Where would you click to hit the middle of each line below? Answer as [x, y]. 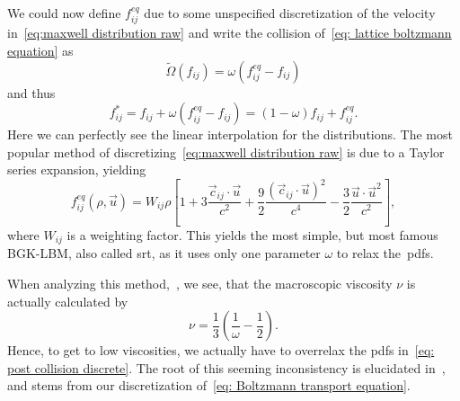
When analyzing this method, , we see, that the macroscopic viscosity [200, 283]
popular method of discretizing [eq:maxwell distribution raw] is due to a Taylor [226, 151]
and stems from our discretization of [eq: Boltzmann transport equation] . [209, 385]
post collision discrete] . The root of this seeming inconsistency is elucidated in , [226, 367]
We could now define [64, 13]
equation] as [40, 51]
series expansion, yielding [77, 169]
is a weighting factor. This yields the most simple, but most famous [252, 234]
